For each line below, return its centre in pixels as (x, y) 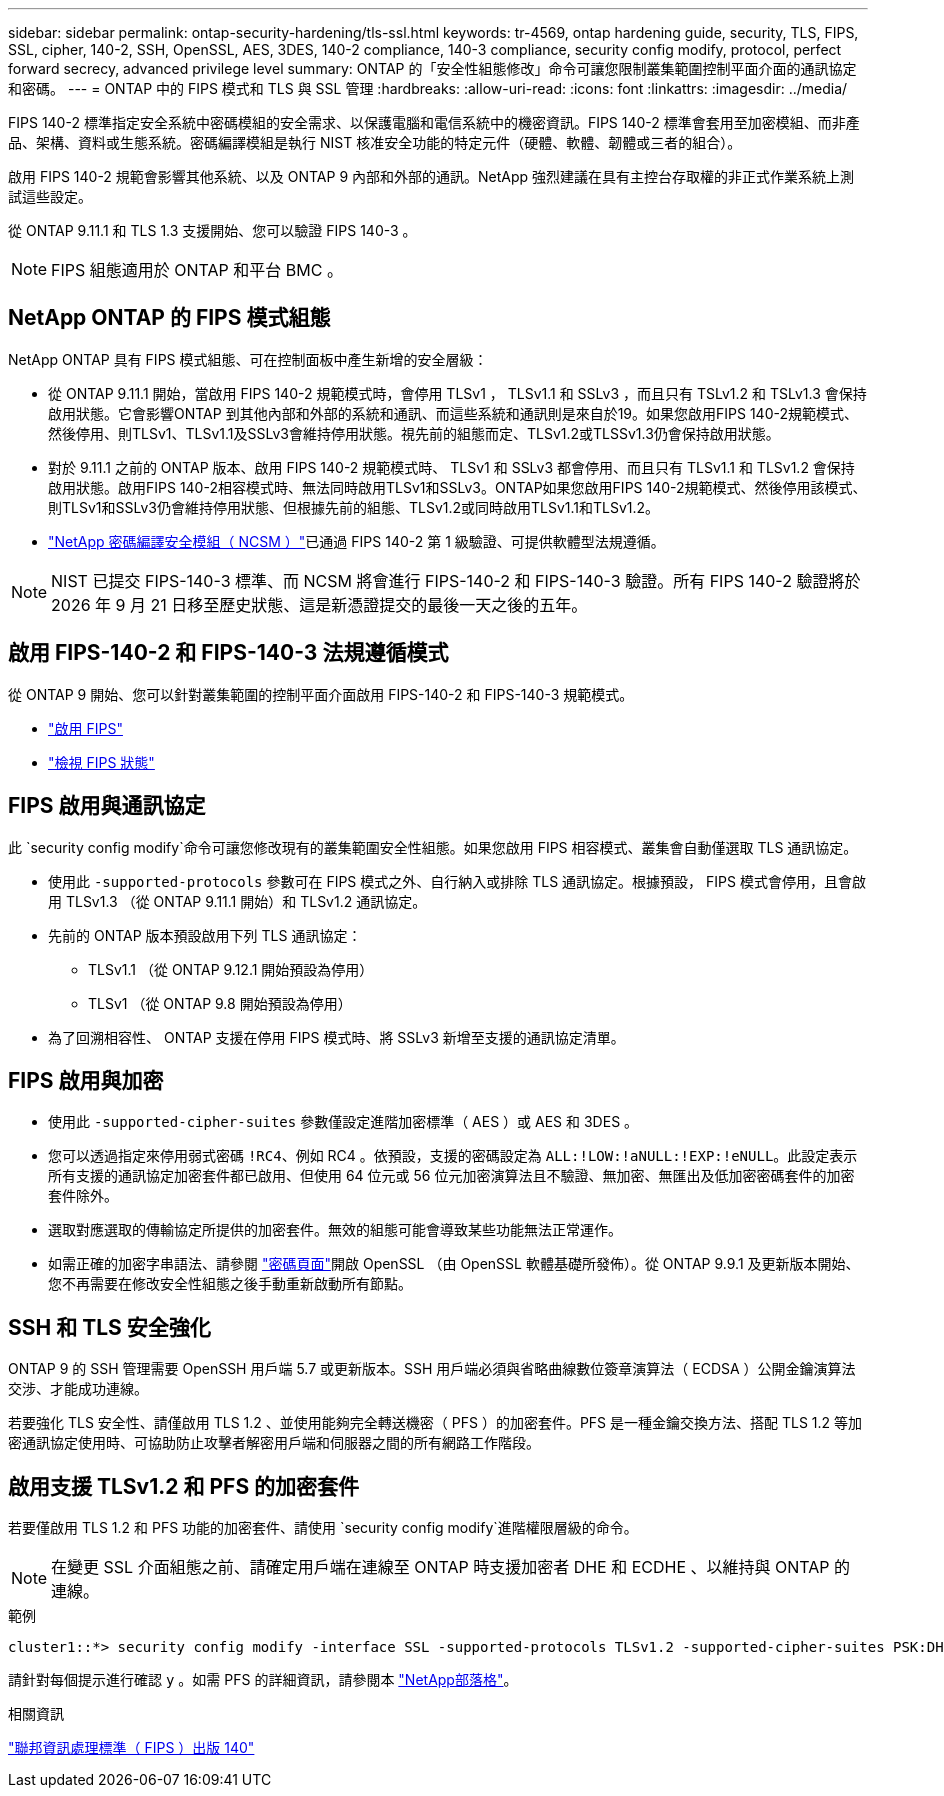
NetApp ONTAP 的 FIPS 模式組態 (169, 318)
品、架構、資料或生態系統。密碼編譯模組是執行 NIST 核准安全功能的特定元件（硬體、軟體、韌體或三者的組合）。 (375, 142)
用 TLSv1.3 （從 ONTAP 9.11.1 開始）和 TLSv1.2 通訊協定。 (237, 901)
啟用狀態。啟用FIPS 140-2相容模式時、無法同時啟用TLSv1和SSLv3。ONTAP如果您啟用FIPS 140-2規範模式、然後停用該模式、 (457, 487)
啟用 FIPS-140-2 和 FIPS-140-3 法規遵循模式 (228, 653)
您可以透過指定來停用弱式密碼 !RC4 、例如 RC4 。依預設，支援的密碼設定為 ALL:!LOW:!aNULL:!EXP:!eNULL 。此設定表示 (453, 1156)
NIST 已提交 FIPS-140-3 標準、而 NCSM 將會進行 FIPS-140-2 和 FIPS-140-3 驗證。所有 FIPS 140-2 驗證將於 (456, 580)
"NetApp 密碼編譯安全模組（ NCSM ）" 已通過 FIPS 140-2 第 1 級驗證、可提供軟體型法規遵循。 (356, 541)
